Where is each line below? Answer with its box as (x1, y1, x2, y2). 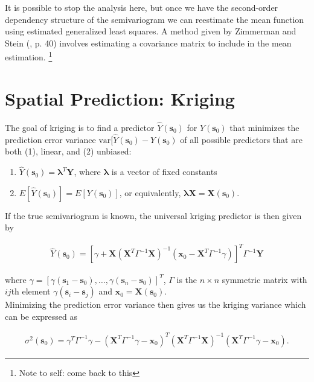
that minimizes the (229, 121, 300, 133)
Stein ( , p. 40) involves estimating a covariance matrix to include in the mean (5, 36, 292, 49)
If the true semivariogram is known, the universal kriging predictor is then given (5, 209, 302, 221)
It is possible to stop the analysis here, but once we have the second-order (5, 1, 278, 13)
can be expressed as (5, 310, 78, 322)
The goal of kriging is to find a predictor (5, 121, 155, 133)
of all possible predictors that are (180, 133, 303, 145)
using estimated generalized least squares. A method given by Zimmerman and (5, 25, 296, 37)
